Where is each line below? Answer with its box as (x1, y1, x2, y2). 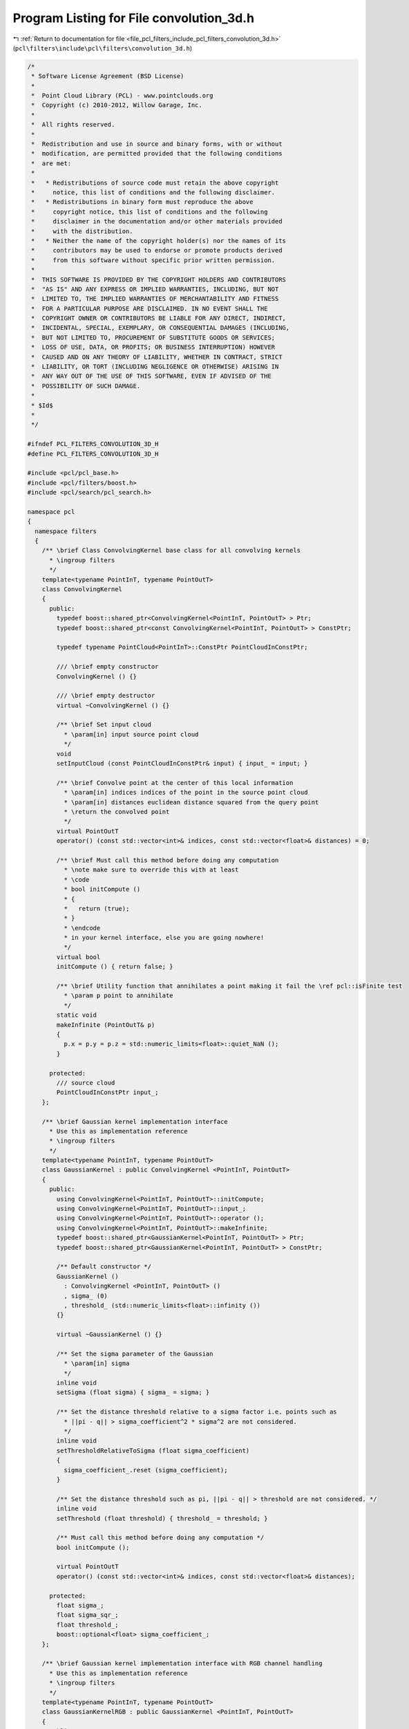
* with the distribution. (31, 227, 134, 235)
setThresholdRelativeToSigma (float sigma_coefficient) (56, 1446, 250, 1454)
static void (56, 1011, 97, 1019)
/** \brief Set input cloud (56, 721, 152, 729)
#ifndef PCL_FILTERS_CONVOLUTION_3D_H (27, 440, 159, 448)
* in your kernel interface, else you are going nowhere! (63, 934, 265, 942)
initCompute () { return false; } (56, 963, 173, 971)
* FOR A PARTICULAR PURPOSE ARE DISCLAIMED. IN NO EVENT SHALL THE (31, 304, 268, 313)
